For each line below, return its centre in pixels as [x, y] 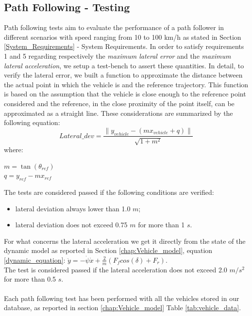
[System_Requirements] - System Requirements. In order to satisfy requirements [124, 46]
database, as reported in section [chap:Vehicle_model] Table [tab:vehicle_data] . [123, 308]
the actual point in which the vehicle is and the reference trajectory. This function [126, 84]
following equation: [32, 122]
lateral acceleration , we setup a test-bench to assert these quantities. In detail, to [124, 65]
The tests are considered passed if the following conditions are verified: [109, 192]
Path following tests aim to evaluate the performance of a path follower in [114, 27]
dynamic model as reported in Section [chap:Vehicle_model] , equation [108, 250]
